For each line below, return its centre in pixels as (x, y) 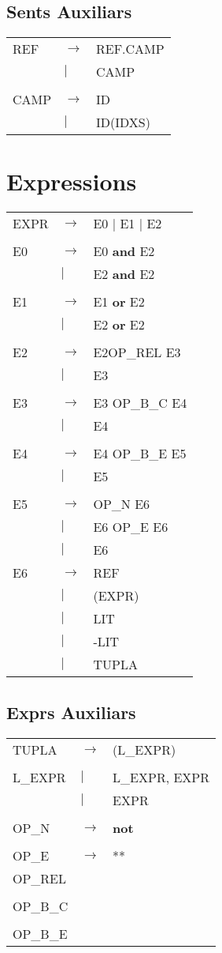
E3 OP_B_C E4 (140, 403)
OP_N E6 (122, 504)
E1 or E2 (119, 302)
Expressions (72, 181)
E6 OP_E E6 (131, 527)
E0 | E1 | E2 (128, 224)
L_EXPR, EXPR (161, 777)
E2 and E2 (124, 274)
